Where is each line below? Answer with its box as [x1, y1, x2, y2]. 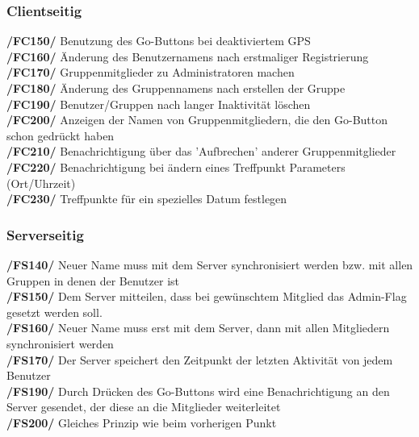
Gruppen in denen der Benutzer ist [6, 272, 180, 289]
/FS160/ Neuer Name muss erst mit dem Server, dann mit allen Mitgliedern [6, 319, 390, 336]
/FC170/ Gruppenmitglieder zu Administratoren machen [6, 64, 295, 81]
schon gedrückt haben [6, 127, 115, 144]
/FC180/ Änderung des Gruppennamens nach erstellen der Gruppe [6, 80, 346, 96]
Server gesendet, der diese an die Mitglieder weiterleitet [6, 398, 281, 415]
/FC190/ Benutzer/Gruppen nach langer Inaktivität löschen [6, 95, 311, 112]
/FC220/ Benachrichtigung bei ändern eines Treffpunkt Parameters [6, 158, 346, 175]
